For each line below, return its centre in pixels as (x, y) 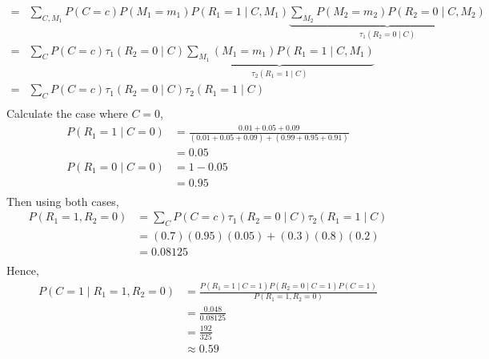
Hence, (23, 270)
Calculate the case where (67, 113)
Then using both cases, (63, 201)
